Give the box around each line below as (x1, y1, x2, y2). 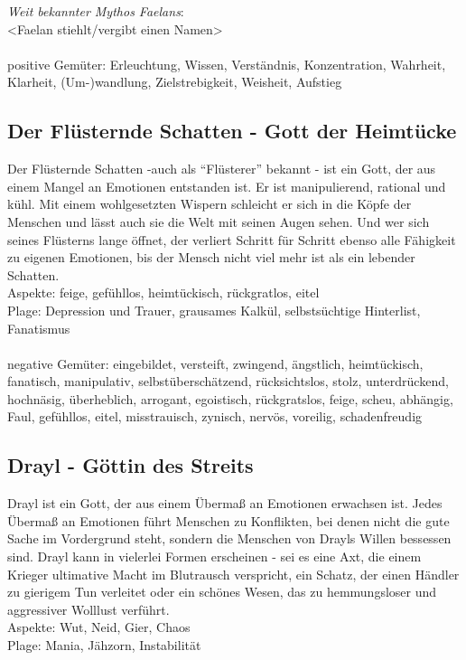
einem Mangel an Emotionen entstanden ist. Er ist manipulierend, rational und (7, 176, 446, 195)
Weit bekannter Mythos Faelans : (7, 2, 184, 20)
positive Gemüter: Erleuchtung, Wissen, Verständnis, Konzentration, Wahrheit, (7, 54, 446, 73)
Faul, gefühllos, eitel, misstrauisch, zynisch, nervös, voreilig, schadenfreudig (7, 407, 423, 426)
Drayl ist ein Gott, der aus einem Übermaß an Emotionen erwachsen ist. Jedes (7, 494, 443, 513)
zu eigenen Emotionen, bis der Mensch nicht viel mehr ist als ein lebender (7, 248, 415, 267)
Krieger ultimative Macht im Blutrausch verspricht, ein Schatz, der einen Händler (7, 564, 460, 583)
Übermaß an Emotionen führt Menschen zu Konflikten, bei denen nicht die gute (7, 511, 450, 530)
